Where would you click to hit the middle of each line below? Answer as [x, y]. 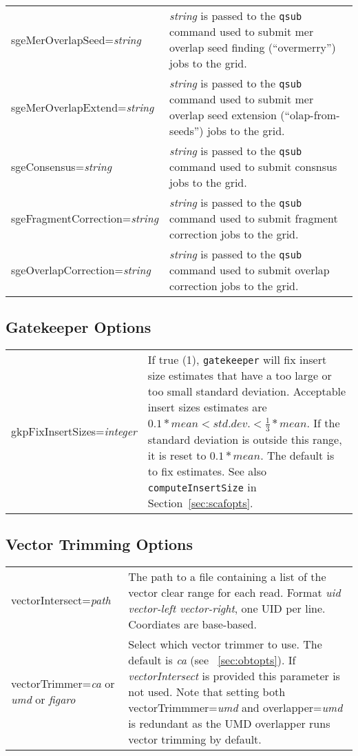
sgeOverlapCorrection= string [81, 270]
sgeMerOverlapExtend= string [83, 107]
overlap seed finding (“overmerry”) [253, 47]
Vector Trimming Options [99, 544]
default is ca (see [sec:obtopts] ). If [212, 660]
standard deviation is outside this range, [245, 439]
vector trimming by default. [195, 739]
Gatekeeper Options [78, 327]
